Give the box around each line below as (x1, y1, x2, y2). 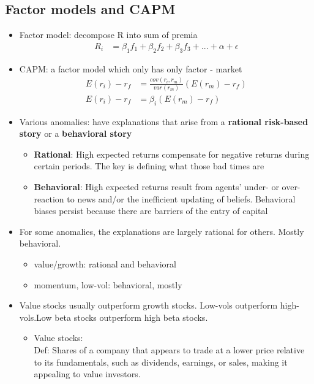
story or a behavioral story (19, 127, 132, 140)
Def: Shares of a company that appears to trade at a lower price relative (34, 344, 305, 356)
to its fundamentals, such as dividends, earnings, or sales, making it (34, 355, 288, 368)
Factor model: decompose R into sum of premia (19, 28, 198, 41)
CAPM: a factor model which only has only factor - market (19, 62, 242, 75)
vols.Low (19, 310, 52, 323)
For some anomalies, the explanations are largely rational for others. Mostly (19, 225, 304, 237)
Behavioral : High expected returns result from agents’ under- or (34, 180, 279, 193)
